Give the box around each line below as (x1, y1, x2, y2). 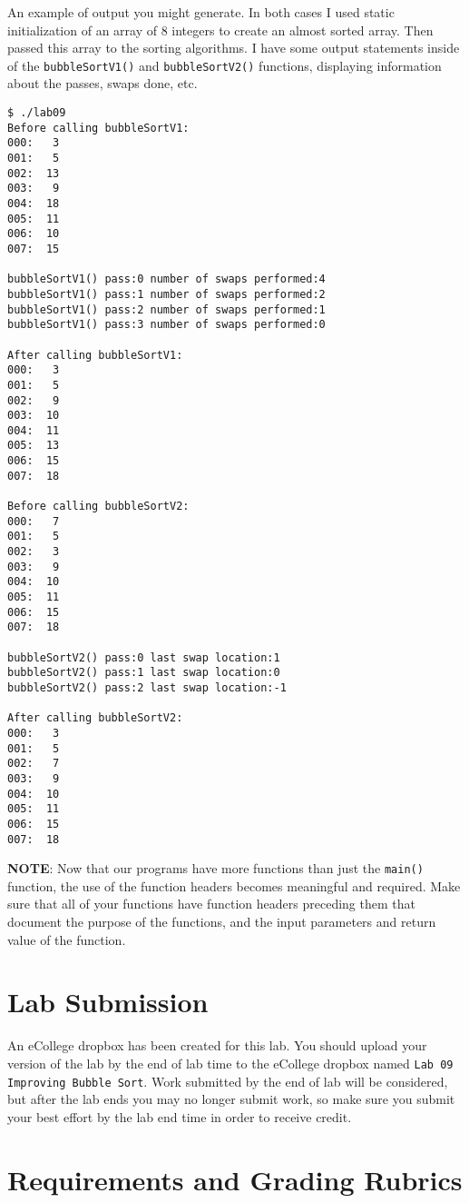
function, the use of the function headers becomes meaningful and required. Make (7, 876, 461, 895)
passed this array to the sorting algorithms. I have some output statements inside (7, 38, 460, 57)
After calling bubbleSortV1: (7, 348, 183, 362)
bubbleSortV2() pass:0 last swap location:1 (7, 651, 280, 664)
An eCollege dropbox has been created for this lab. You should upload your (7, 1036, 427, 1055)
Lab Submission (7, 983, 209, 1020)
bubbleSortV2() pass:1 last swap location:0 (7, 666, 280, 680)
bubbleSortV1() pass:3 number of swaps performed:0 (7, 318, 326, 332)
